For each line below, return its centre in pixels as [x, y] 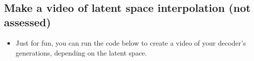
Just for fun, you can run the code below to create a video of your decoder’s [131, 43]
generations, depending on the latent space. [81, 52]
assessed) [27, 22]
